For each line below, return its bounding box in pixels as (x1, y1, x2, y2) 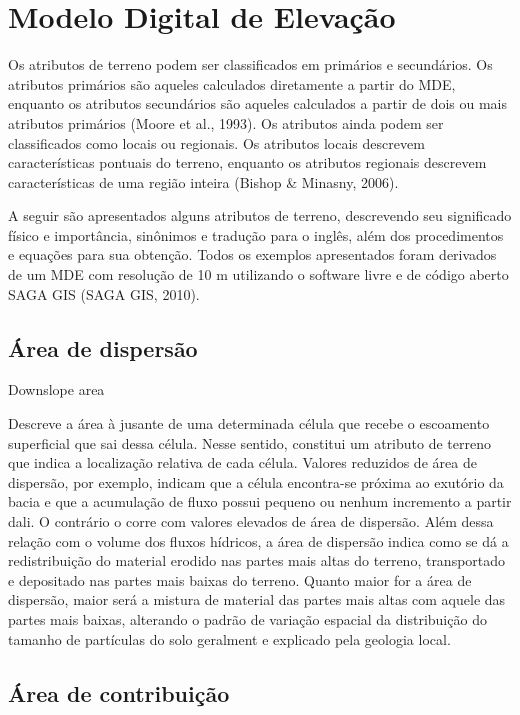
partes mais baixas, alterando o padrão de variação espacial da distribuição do (8, 608, 487, 629)
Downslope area (8, 379, 105, 400)
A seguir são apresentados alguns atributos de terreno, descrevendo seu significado (8, 205, 512, 226)
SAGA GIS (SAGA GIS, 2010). (8, 283, 200, 304)
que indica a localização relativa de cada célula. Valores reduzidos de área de (8, 452, 477, 473)
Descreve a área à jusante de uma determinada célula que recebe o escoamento (8, 413, 490, 434)
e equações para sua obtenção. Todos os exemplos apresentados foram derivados (8, 244, 497, 265)
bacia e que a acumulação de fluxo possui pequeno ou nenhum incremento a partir (8, 491, 512, 512)
